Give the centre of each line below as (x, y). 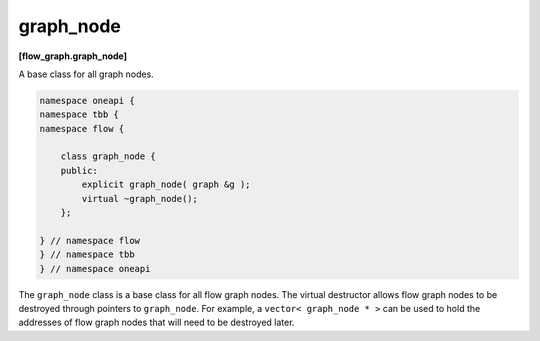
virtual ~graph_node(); (140, 198)
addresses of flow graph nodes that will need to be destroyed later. (156, 322)
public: (79, 170)
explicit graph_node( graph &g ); (166, 184)
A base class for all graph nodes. (86, 74)
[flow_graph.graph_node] (73, 56)
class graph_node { (108, 156)
